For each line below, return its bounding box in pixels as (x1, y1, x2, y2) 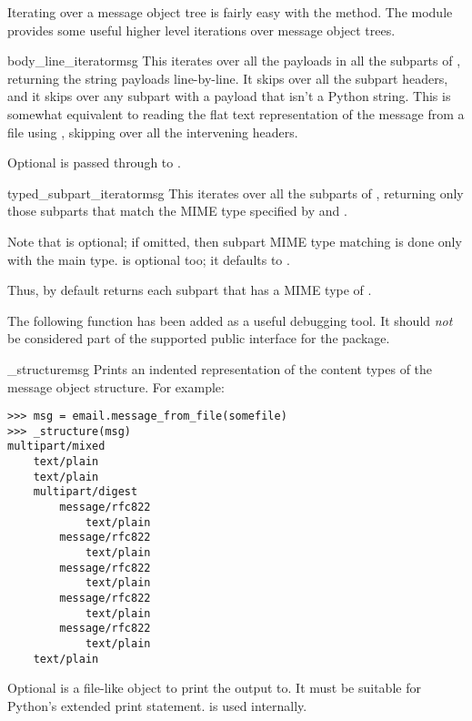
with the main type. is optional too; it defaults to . (7, 249, 290, 269)
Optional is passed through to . (7, 153, 181, 172)
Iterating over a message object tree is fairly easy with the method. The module (7, 3, 453, 21)
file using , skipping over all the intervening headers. (7, 122, 298, 141)
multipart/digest (33, 485, 138, 499)
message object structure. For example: (7, 377, 225, 396)
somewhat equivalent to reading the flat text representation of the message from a (7, 104, 465, 123)
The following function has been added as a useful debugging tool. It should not (7, 310, 453, 330)
